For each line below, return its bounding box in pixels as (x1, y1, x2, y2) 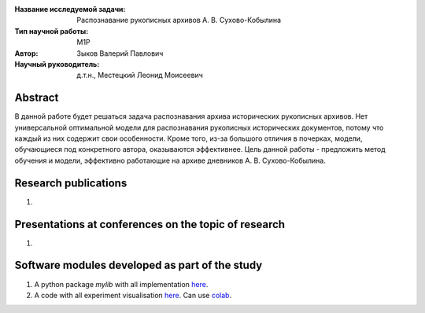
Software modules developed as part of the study (14, 259, 263, 272)
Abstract (14, 91, 59, 105)
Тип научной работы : (14, 26, 89, 35)
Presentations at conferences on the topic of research (14, 217, 286, 231)
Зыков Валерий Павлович (76, 48, 164, 58)
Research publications (14, 176, 128, 190)
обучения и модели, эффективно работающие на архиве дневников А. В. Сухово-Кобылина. (14, 156, 326, 165)
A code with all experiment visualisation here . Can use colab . (34, 290, 232, 300)
